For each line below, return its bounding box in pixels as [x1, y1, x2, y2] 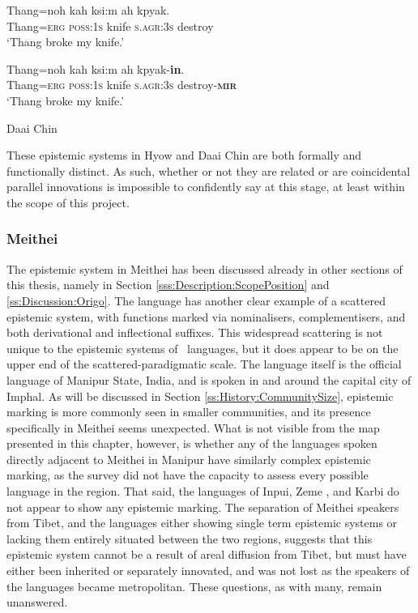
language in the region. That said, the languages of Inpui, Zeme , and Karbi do [6, 483, 399, 500]
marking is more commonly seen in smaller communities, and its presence [6, 403, 371, 420]
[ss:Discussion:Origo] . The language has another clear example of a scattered [6, 292, 386, 309]
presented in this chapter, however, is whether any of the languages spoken [6, 435, 377, 452]
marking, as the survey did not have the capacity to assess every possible [6, 466, 369, 483]
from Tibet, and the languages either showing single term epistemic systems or [6, 514, 398, 531]
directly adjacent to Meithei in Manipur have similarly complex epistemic [6, 450, 371, 467]
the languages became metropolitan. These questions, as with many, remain [6, 577, 382, 594]
